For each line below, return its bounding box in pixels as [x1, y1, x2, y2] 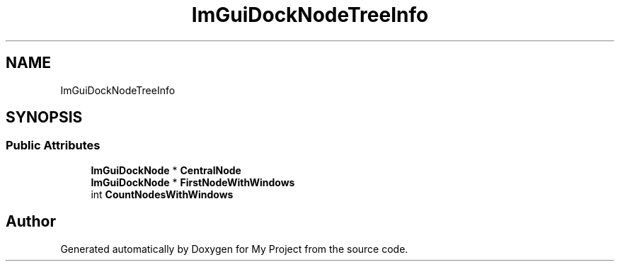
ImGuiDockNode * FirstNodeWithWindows [91, 176, 295, 188]
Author [6, 212, 56, 231]
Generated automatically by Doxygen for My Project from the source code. [60, 242, 408, 255]
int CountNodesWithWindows [91, 188, 234, 200]
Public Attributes [6, 138, 101, 153]
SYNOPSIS [6, 108, 83, 127]
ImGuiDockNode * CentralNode [91, 164, 241, 176]
